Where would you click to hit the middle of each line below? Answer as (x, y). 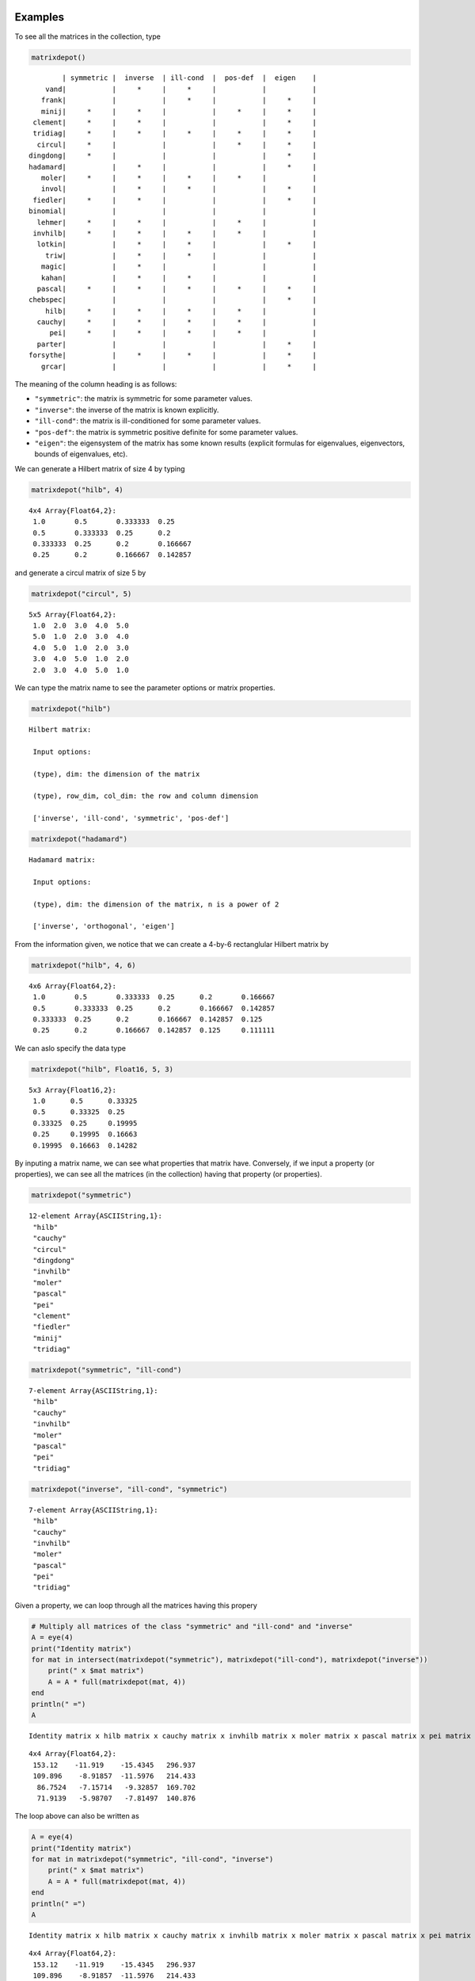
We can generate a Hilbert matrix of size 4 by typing (100, 468)
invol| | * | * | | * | (179, 189)
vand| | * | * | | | (180, 89)
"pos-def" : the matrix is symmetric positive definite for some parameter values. (166, 432)
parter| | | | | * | (177, 344)
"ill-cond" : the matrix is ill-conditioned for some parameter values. (148, 421)
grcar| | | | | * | (179, 366)
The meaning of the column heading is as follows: (96, 384)
